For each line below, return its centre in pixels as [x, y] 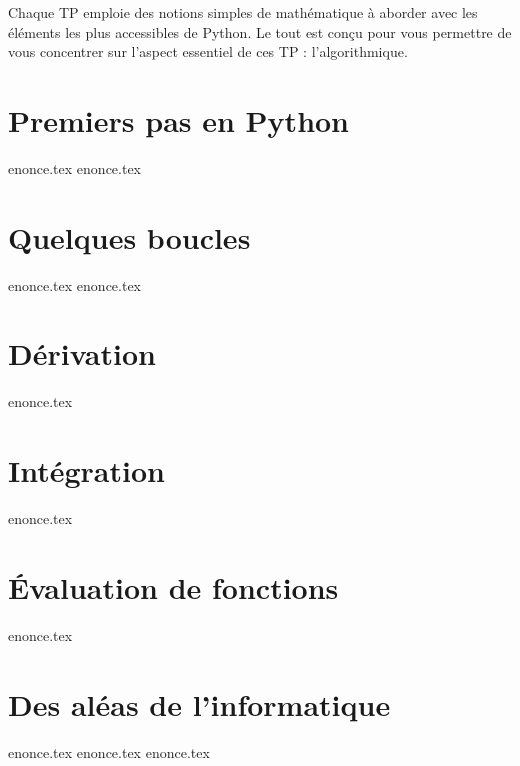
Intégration [86, 470]
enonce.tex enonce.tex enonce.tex [109, 751]
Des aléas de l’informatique [199, 703]
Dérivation [82, 353]
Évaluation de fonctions [173, 586]
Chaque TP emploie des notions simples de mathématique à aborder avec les [243, 12]
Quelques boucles [129, 236]
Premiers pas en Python [179, 119]
